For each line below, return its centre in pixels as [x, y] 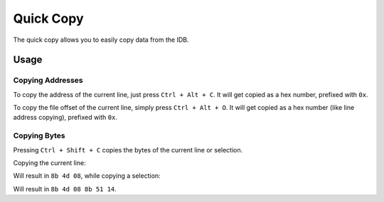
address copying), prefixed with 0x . [65, 118]
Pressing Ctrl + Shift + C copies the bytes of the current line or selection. [128, 150]
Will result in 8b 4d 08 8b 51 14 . [65, 189]
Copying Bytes [39, 136]
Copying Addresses [48, 80]
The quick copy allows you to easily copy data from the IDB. [101, 40]
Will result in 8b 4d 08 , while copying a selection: [87, 176]
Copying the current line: [49, 163]
